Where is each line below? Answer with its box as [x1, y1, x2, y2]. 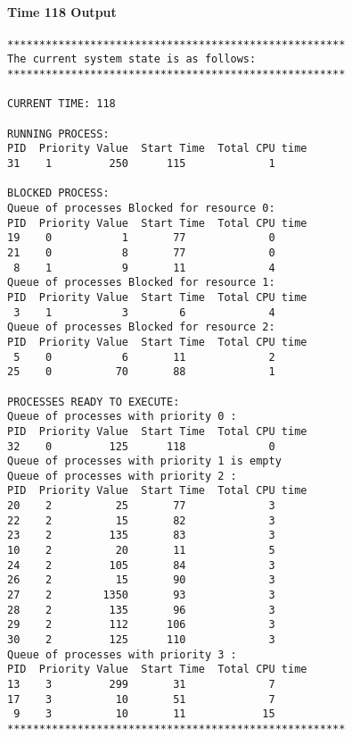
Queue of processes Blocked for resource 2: [7, 321, 275, 334]
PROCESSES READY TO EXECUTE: [7, 395, 180, 408]
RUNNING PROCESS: [7, 127, 110, 140]
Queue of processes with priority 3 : [7, 648, 237, 661]
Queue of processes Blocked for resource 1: [7, 276, 275, 289]
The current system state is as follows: [7, 53, 257, 66]
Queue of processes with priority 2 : [7, 469, 237, 482]
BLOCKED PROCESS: [7, 187, 110, 200]
